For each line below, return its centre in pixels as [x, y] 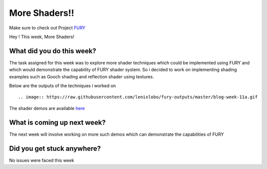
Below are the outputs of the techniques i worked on [63, 86]
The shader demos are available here [47, 108]
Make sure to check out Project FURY [47, 28]
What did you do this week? [53, 51]
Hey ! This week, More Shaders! [42, 37]
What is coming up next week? [57, 122]
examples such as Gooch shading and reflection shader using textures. [82, 76]
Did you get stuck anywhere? [55, 148]
